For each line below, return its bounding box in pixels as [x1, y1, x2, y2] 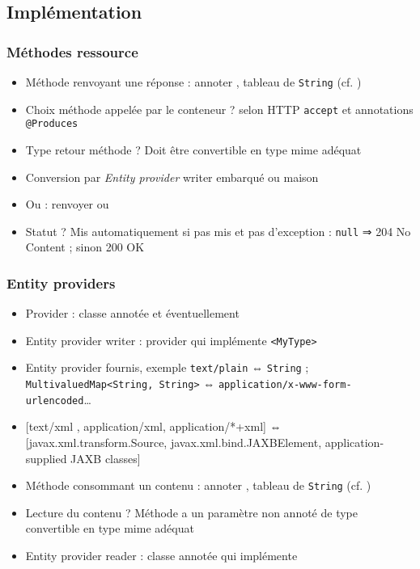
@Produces [25, 118, 78, 130]
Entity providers [6, 272, 116, 293]
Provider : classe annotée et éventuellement [25, 305, 240, 322]
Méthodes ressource [6, 41, 138, 61]
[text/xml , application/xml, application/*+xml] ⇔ [25, 418, 282, 435]
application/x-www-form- [218, 379, 352, 391]
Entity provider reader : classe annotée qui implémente [25, 547, 298, 564]
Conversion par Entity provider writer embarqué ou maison [25, 168, 319, 185]
